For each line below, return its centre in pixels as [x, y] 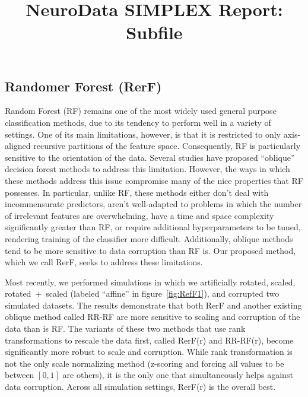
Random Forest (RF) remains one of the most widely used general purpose [141, 111]
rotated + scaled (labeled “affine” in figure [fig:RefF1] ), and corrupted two [142, 293]
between [20, 375]
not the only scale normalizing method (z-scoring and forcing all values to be [145, 363]
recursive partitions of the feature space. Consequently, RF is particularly [167, 146]
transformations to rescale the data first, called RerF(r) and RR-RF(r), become [149, 340]
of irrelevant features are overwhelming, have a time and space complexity [139, 215]
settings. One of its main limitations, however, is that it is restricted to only [143, 134]
